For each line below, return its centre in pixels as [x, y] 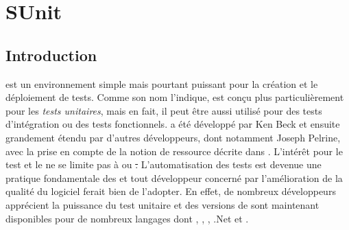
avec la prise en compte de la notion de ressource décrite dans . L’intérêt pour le [174, 151]
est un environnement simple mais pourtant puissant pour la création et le [162, 83]
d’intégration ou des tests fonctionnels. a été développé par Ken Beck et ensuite [173, 124]
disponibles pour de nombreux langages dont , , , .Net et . [127, 218]
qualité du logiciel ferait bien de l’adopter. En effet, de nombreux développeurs [171, 191]
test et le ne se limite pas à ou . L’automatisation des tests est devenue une [164, 164]
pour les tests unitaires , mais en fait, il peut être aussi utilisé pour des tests [164, 110]
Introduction [51, 55]
